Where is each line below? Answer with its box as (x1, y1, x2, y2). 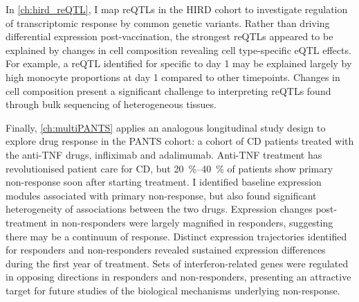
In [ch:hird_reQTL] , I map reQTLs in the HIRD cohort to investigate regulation (6, 2, 348, 16)
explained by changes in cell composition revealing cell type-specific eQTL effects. (6, 42, 351, 57)
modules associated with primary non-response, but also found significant (6, 188, 317, 202)
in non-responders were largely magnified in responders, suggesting (50, 215, 333, 229)
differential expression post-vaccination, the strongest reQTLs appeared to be (6, 29, 333, 44)
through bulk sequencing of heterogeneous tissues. (6, 97, 217, 112)
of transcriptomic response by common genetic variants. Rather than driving (6, 15, 330, 30)
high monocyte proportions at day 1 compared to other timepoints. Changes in (6, 69, 340, 84)
